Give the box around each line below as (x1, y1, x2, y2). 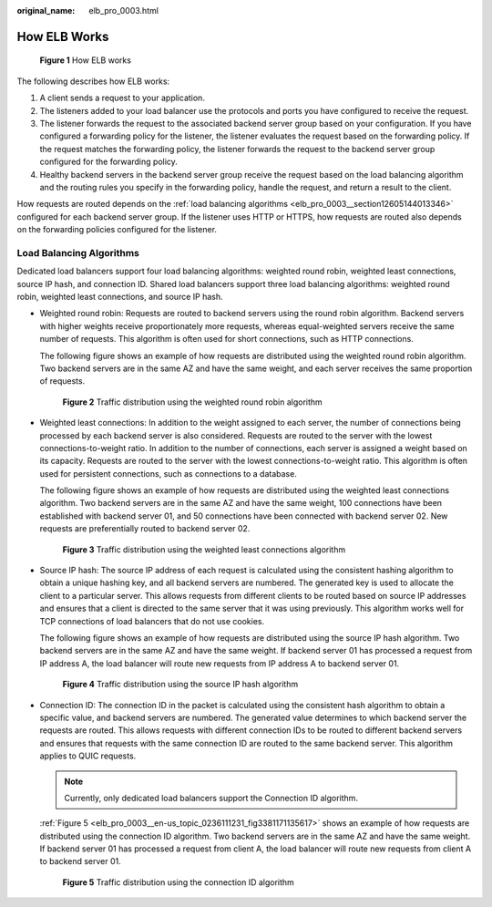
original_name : (16, 5, 76, 15)
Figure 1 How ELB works (39, 55, 132, 66)
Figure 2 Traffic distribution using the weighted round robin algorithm (62, 397, 323, 407)
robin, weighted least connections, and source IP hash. (16, 292, 223, 303)
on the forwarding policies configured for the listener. (16, 224, 218, 235)
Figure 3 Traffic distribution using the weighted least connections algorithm (62, 543, 346, 555)
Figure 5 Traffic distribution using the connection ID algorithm (62, 876, 295, 888)
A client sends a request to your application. (39, 92, 205, 104)
